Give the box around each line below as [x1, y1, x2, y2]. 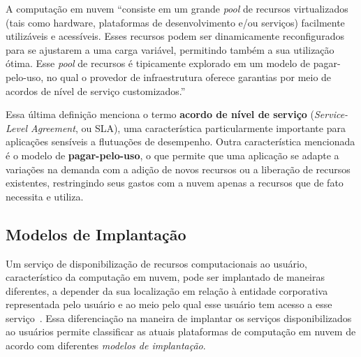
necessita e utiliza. [6, 189, 84, 203]
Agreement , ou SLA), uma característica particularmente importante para [30, 120, 346, 135]
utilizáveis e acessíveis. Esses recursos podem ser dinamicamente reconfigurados [6, 29, 344, 43]
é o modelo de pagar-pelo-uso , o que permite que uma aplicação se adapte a [6, 147, 339, 162]
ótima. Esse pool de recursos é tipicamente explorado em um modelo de [6, 56, 311, 71]
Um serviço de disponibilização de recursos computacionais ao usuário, [6, 256, 307, 270]
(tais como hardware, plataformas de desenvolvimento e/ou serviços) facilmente [6, 15, 345, 29]
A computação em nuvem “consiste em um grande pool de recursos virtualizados [6, 1, 348, 15]
